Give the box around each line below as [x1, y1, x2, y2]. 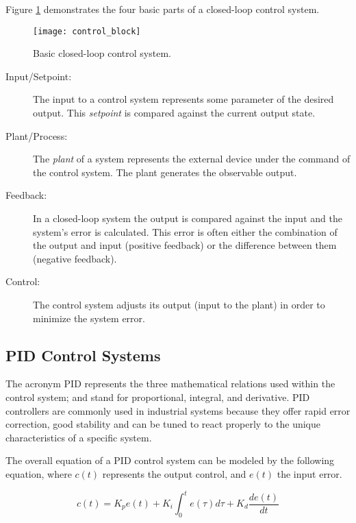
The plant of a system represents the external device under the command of [33, 151, 351, 166]
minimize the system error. [33, 311, 145, 325]
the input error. [277, 466, 342, 481]
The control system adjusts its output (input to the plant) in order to [33, 297, 325, 311]
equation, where [5, 466, 72, 481]
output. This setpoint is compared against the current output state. [33, 106, 316, 120]
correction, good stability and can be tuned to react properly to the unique [5, 417, 320, 431]
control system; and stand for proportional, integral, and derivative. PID [5, 389, 310, 404]
